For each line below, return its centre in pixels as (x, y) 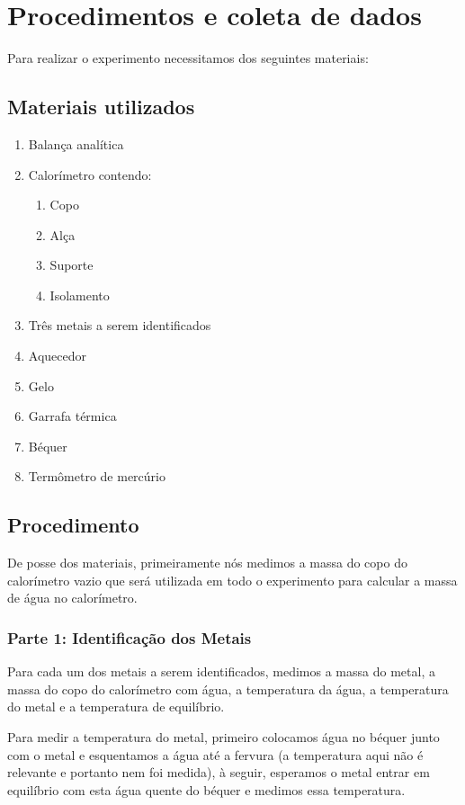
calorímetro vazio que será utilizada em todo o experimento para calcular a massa (232, 580)
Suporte (72, 265)
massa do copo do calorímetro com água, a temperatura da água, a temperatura (228, 689)
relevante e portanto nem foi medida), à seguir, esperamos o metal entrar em (219, 772)
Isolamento (80, 295)
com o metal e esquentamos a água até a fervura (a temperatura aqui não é (215, 754)
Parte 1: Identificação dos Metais (130, 637)
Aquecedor (58, 356)
